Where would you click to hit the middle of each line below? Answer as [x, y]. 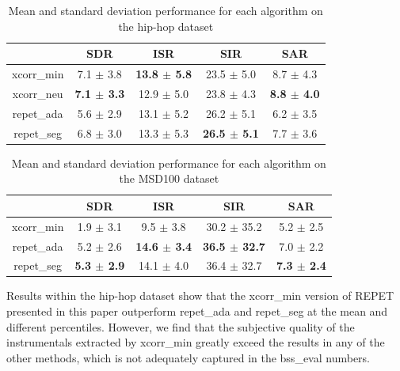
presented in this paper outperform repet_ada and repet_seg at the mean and [197, 311]
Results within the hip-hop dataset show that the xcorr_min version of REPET [200, 295]
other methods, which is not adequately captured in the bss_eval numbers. [189, 357]
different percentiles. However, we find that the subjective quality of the [181, 326]
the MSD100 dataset [169, 178]
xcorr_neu [38, 93]
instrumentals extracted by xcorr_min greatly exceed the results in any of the [196, 342]
